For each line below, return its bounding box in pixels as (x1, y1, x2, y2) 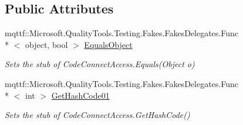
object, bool (25, 38, 68, 50)
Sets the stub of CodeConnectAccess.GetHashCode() (5, 109, 190, 121)
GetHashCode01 (51, 89, 110, 101)
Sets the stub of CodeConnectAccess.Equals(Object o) (5, 58, 195, 70)
